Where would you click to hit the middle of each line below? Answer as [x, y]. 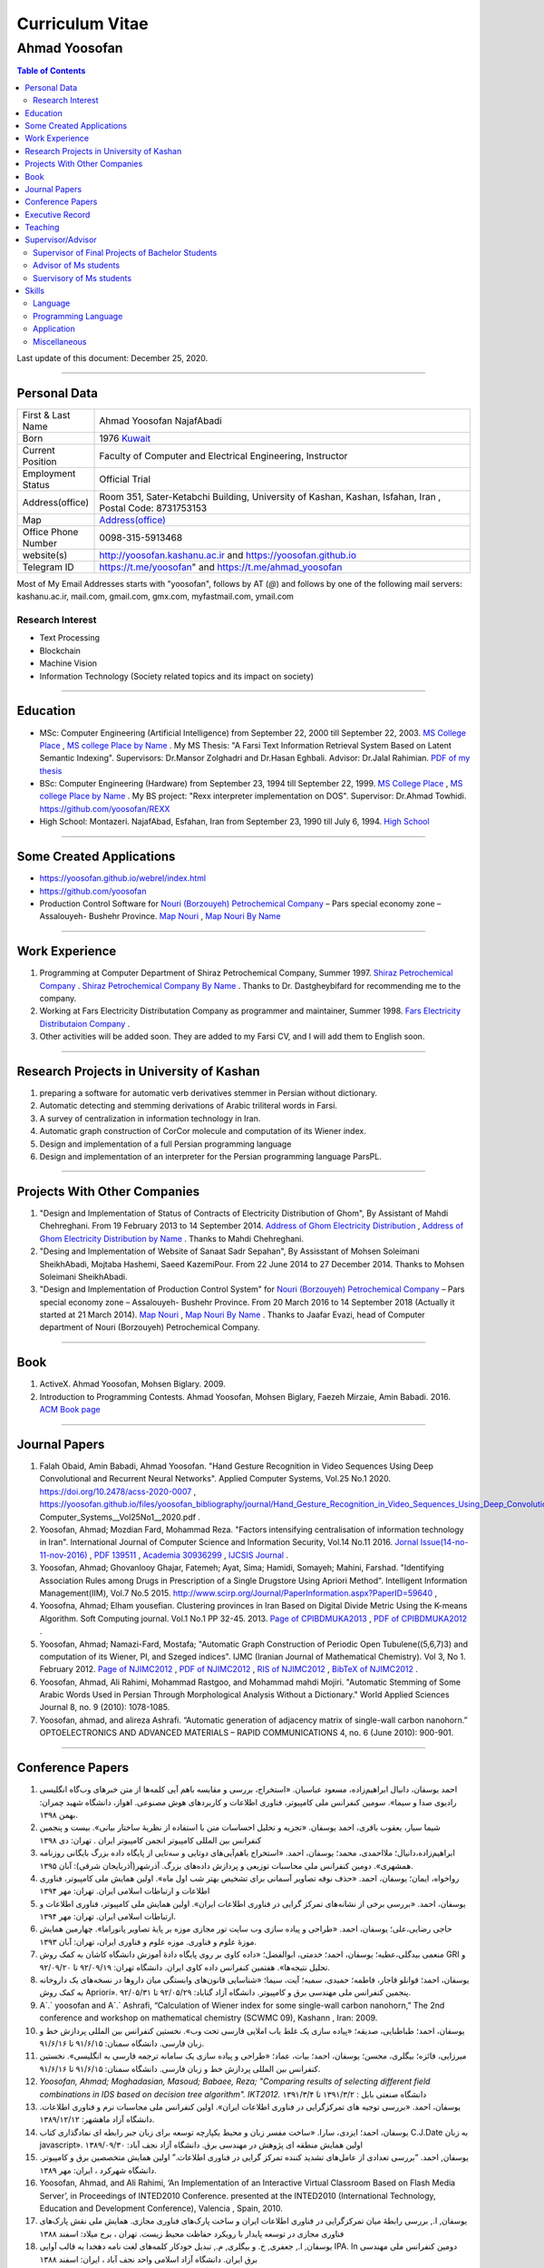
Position [39, 461]
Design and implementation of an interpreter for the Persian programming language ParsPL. [211, 1157]
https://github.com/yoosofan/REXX [105, 808]
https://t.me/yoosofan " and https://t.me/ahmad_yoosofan [221, 567]
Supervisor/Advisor [61, 240]
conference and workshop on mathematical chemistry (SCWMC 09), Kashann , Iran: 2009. [209, 2018]
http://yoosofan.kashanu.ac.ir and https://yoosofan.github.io [228, 555]
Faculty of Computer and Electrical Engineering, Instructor [223, 455]
